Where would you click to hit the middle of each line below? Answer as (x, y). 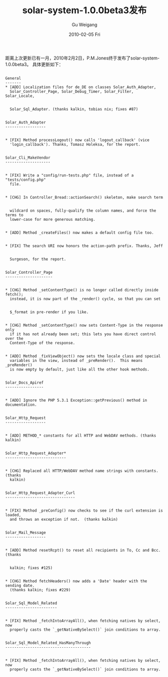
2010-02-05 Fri (85, 34)
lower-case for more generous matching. (53, 219)
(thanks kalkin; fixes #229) (40, 590)
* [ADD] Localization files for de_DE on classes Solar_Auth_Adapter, (81, 87)
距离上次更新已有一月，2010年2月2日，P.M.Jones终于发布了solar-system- (82, 58)
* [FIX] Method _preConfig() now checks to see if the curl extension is (84, 510)
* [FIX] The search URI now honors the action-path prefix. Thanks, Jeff (84, 246)
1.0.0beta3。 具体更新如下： (34, 64)
